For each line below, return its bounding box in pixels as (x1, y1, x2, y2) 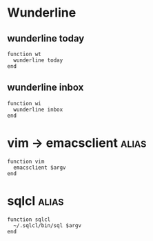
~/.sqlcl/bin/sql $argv (13, 222, 81, 229)
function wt (7, 51, 41, 57)
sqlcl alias (7, 193, 64, 208)
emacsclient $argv (13, 164, 67, 171)
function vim (7, 158, 45, 165)
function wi (7, 100, 41, 107)
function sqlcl (7, 216, 51, 223)
